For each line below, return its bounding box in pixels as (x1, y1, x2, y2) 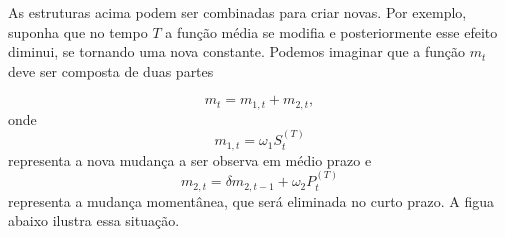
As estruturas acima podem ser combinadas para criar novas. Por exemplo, (8, 2, 467, 22)
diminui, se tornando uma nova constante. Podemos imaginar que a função (8, 41, 466, 62)
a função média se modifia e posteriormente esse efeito (165, 21, 498, 42)
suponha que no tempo (8, 21, 148, 42)
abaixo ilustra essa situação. (8, 210, 180, 231)
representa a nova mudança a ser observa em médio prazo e (8, 149, 372, 170)
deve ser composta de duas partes (8, 60, 214, 81)
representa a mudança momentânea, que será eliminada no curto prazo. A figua (8, 190, 495, 211)
